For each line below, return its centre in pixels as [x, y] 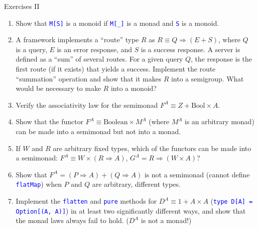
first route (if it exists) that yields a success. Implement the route [116, 69]
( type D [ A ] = [232, 201]
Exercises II [22, 6]
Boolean [116, 122]
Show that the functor [50, 121]
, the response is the [221, 59]
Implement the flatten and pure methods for [86, 201]
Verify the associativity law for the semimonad [87, 105]
